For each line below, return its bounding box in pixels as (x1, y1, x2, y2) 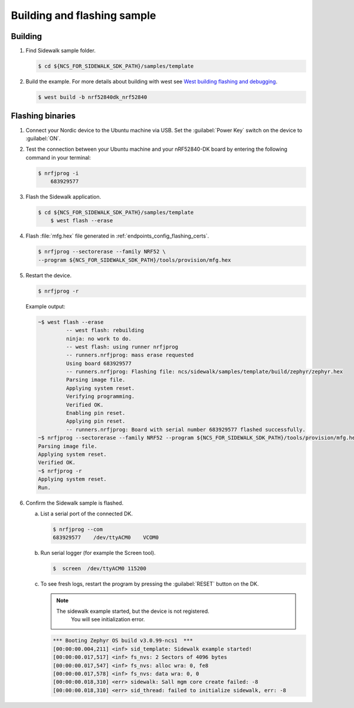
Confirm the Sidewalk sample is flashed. (25, 499, 124, 506)
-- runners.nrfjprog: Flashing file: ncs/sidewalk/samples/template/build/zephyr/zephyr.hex (65, 368, 343, 375)
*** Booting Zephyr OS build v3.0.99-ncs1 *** (53, 637, 193, 644)
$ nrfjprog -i (38, 170, 79, 177)
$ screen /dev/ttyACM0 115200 (53, 565, 147, 572)
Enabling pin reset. (65, 410, 126, 417)
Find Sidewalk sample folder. (25, 47, 96, 54)
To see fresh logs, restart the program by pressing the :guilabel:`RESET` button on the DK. (40, 580, 259, 587)
